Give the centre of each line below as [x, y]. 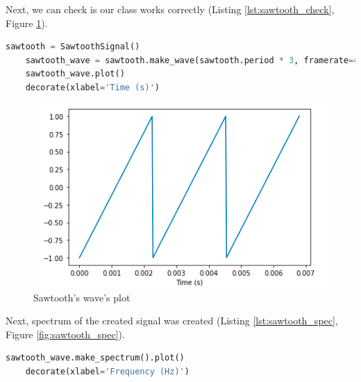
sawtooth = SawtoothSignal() [73, 47]
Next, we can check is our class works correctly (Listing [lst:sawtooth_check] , [170, 9]
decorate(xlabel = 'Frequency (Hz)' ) [107, 372]
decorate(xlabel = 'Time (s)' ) [92, 87]
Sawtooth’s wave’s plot [82, 297]
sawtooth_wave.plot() [75, 74]
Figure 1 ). [27, 23]
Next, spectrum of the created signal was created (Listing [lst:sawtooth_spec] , [172, 321]
